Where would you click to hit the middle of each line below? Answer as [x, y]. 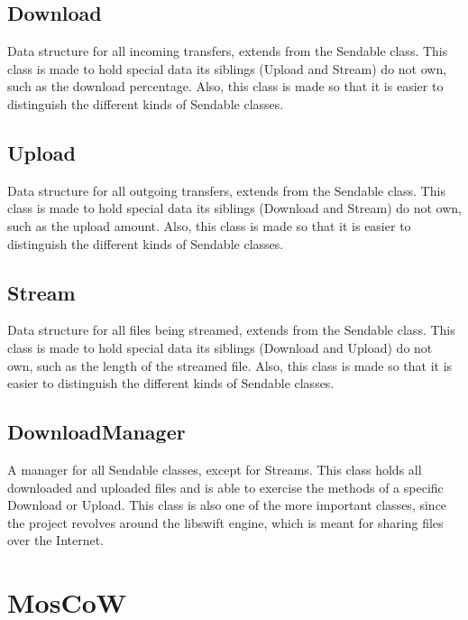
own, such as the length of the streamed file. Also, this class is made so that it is [230, 365]
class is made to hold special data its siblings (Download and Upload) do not [220, 347]
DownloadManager [96, 432]
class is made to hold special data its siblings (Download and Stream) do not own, [234, 208]
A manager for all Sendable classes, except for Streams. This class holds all [215, 469]
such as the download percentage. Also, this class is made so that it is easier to [225, 86]
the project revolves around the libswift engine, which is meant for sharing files [225, 522]
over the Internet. [56, 540]
